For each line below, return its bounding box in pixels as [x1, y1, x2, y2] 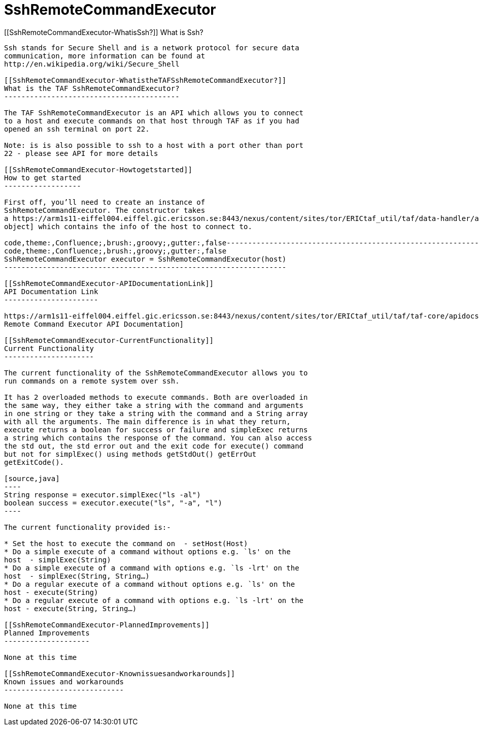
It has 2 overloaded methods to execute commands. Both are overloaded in [4, 393, 308, 401]
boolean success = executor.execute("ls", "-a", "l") [4, 498, 222, 507]
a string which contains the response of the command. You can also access [4, 433, 312, 442]
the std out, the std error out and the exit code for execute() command [4, 441, 304, 450]
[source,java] [4, 474, 60, 483]
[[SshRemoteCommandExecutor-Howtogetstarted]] [4, 165, 192, 174]
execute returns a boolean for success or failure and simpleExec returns [4, 425, 308, 434]
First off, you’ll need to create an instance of [4, 198, 206, 206]
